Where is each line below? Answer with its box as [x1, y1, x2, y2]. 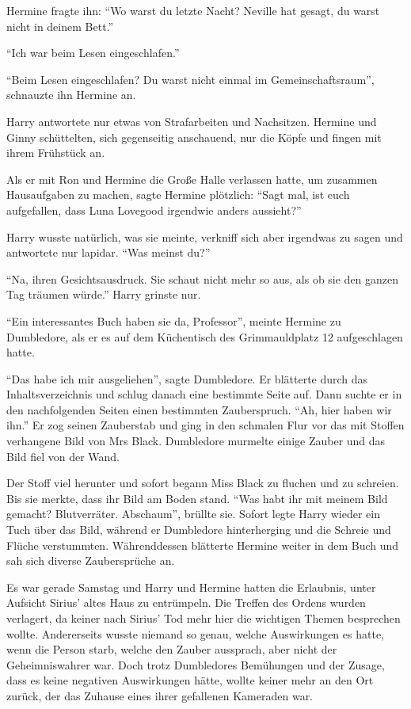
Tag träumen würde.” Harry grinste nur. [6, 286, 201, 303]
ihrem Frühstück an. [6, 144, 105, 161]
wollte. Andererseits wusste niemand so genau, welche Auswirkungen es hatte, [6, 625, 384, 642]
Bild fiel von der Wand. [6, 448, 120, 464]
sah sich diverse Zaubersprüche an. [6, 552, 175, 569]
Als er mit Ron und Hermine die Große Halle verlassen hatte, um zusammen [6, 170, 378, 187]
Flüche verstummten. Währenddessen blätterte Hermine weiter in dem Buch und [6, 536, 399, 553]
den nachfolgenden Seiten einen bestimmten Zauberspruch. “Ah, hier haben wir [6, 401, 392, 417]
